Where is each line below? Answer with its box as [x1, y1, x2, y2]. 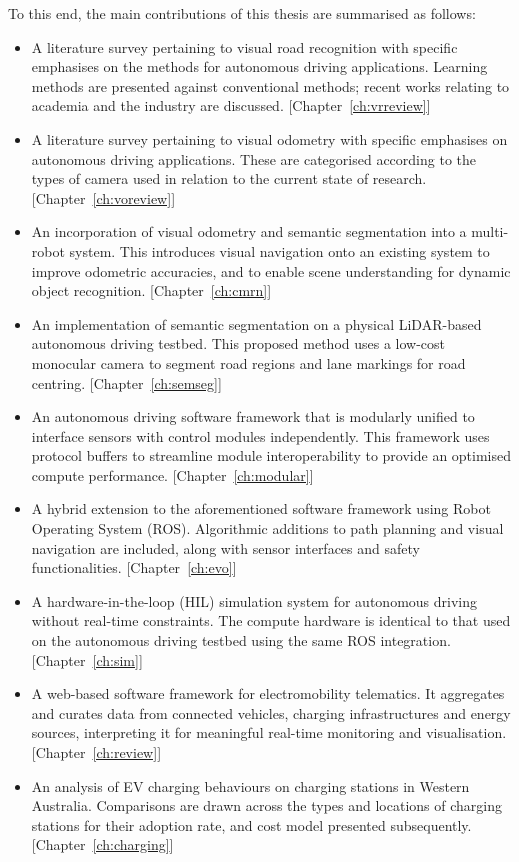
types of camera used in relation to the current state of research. [31, 168, 427, 189]
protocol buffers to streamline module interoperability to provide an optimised [31, 445, 512, 466]
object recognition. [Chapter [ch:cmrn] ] [31, 280, 272, 301]
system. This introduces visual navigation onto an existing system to [69, 240, 490, 261]
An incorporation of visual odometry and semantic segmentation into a [31, 221, 467, 242]
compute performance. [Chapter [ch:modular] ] [31, 464, 314, 485]
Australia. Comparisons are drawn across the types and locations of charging [31, 795, 502, 816]
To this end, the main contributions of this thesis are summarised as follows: [8, 3, 476, 23]
